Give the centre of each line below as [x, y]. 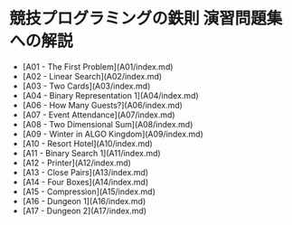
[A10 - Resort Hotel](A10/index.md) [88, 143]
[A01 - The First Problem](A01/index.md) [98, 66]
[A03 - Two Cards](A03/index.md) [86, 86]
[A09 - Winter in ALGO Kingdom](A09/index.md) [113, 134]
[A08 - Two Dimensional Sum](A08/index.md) [108, 124]
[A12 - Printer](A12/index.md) [76, 163]
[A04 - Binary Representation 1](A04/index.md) [110, 95]
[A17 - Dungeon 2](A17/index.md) [85, 211]
